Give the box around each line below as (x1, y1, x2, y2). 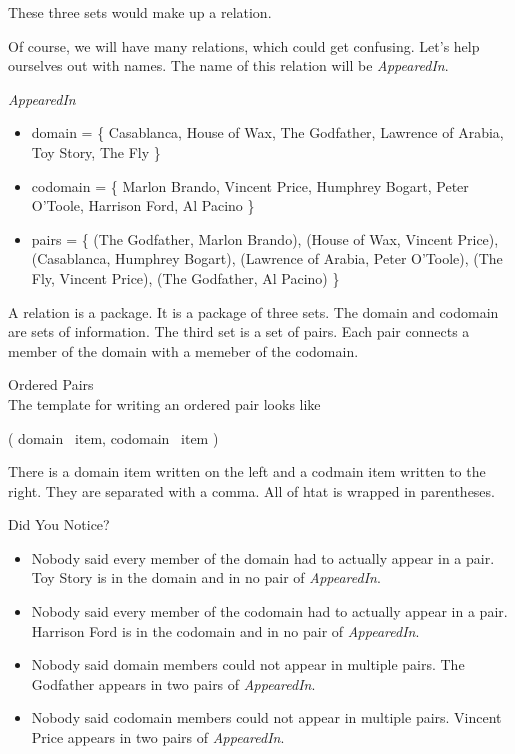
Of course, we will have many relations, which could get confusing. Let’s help (8, 35, 480, 56)
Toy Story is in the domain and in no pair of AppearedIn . (31, 567, 381, 588)
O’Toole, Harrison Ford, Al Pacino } (31, 195, 255, 216)
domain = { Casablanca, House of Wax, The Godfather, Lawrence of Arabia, (31, 122, 504, 143)
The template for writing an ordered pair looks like (8, 393, 321, 414)
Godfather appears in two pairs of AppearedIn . (31, 673, 316, 694)
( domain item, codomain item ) (8, 427, 219, 448)
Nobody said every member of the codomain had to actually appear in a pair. (31, 601, 508, 622)
